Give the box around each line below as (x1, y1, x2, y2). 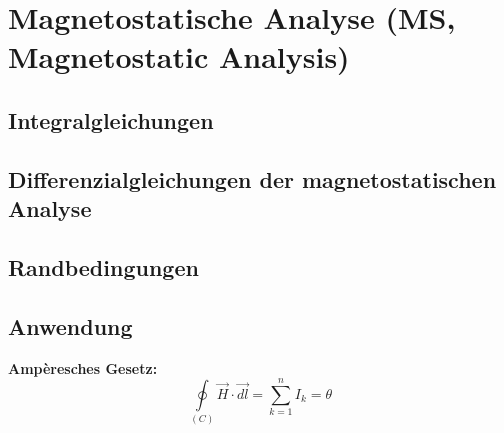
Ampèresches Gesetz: (8, 357, 158, 378)
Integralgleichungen (8, 104, 214, 135)
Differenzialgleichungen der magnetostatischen (8, 163, 497, 194)
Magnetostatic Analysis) (8, 36, 350, 77)
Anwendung (8, 310, 133, 341)
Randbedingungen (8, 251, 199, 282)
